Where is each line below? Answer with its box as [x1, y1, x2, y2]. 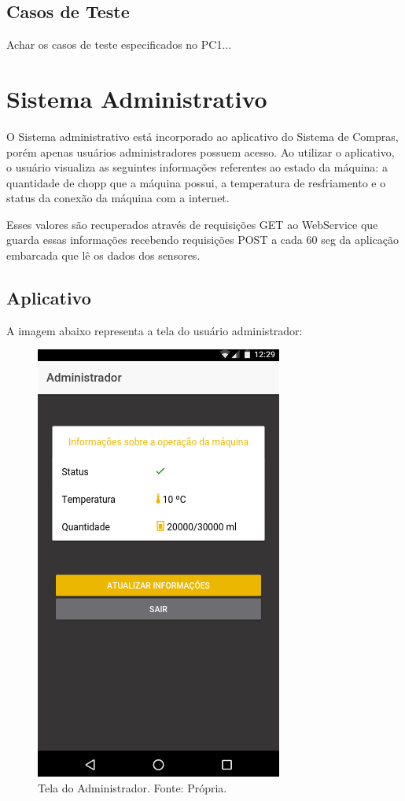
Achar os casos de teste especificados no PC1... [6, 36, 232, 53]
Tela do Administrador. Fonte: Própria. [38, 780, 227, 796]
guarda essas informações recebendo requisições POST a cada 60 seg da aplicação [6, 231, 399, 248]
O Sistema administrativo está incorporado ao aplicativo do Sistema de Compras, [6, 127, 399, 144]
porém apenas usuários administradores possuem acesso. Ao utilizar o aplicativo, [6, 143, 395, 160]
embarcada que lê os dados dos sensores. [6, 247, 201, 264]
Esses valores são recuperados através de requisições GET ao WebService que [6, 216, 378, 232]
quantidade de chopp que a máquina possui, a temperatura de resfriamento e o [6, 174, 386, 190]
